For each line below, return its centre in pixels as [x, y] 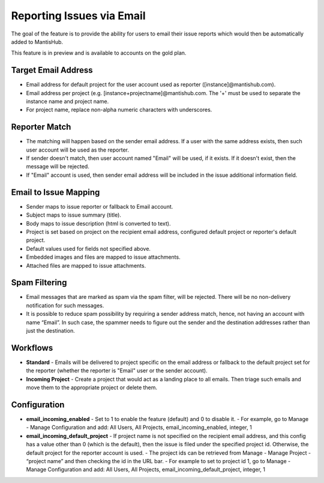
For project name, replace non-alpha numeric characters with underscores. [119, 110]
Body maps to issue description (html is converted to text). [98, 223]
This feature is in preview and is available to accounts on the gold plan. [99, 53]
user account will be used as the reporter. [77, 150]
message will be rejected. [58, 167]
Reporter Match [41, 127]
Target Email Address [52, 70]
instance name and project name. [67, 102]
